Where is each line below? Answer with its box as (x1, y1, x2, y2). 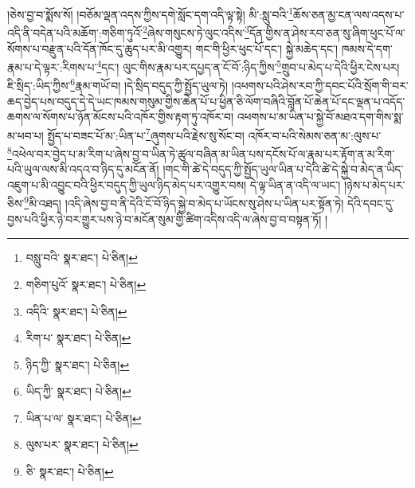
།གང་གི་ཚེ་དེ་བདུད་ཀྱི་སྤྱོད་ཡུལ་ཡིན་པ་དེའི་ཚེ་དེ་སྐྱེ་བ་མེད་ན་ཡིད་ (162, 161, 404, 178)
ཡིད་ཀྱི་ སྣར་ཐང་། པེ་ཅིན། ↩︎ (25, 383, 131, 400)
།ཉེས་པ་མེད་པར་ (344, 176, 405, 193)
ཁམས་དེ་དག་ (341, 40, 393, 57)
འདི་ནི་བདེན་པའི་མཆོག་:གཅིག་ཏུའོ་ (7, 24, 143, 41)
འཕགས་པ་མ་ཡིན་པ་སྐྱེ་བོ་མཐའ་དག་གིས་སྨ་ (237, 108, 404, 125)
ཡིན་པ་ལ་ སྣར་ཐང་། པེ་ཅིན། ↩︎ (25, 409, 142, 426)
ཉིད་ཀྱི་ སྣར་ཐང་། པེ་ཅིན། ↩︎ (25, 356, 130, 373)
